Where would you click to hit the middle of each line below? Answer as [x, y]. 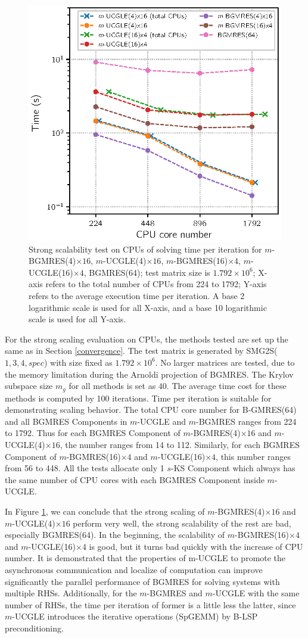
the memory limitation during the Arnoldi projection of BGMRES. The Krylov [149, 374]
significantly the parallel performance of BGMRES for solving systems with [142, 581]
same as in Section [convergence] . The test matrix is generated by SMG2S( [141, 351]
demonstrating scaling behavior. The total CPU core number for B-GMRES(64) [151, 410]
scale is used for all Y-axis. [77, 319]
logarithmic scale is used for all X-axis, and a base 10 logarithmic [148, 307]
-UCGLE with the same [256, 593]
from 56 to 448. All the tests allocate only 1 [85, 468]
